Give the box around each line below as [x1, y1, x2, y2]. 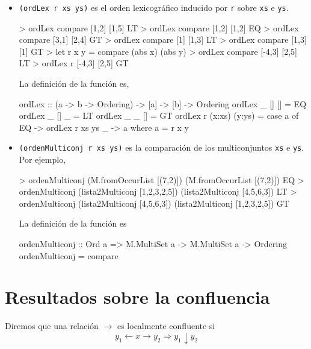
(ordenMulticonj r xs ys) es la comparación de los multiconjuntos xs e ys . [19, 141, 304, 154]
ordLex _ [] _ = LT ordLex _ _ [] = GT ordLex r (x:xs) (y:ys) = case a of [19, 109, 299, 122]
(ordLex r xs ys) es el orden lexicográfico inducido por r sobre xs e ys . [19, 1, 289, 13]
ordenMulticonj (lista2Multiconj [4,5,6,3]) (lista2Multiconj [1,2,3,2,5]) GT [19, 197, 289, 209]
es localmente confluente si [117, 319, 215, 332]
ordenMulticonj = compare [19, 249, 119, 262]
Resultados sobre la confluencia [5, 285, 270, 309]
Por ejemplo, [19, 153, 66, 166]
